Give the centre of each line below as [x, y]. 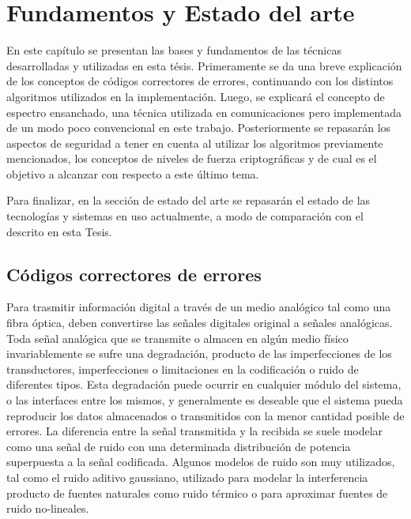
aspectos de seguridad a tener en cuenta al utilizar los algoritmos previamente [195, 143]
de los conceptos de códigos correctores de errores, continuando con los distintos [200, 81]
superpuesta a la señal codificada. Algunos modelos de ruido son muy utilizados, [201, 462]
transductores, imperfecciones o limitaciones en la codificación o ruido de [183, 369]
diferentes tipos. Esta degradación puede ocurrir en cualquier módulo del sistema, [204, 384]
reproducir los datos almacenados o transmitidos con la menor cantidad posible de [205, 415]
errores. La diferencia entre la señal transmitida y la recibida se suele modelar [195, 431]
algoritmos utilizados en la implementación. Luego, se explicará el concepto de [196, 96]
